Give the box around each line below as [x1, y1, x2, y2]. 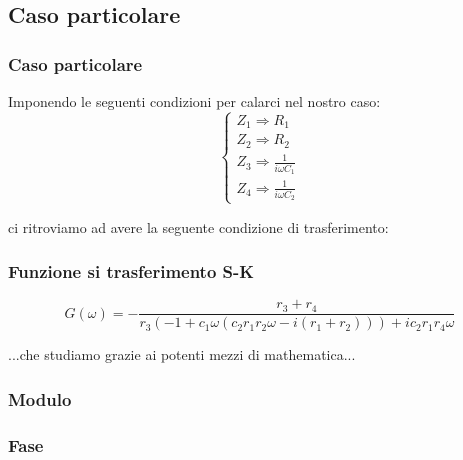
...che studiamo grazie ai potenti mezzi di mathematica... [8, 344, 356, 365]
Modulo [8, 386, 72, 411]
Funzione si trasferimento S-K [8, 259, 255, 284]
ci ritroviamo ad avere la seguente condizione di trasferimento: [8, 216, 389, 237]
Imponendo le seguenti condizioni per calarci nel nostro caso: [8, 91, 381, 111]
